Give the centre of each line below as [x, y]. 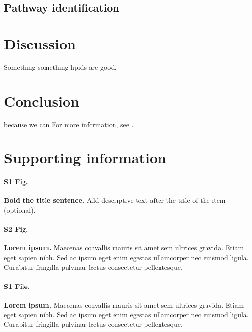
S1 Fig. [16, 182]
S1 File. [17, 286]
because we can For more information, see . [69, 124]
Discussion [40, 43]
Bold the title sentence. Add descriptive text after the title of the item [115, 200]
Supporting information [85, 158]
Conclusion [42, 100]
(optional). [20, 210]
